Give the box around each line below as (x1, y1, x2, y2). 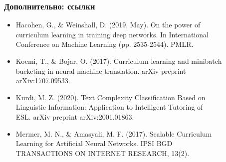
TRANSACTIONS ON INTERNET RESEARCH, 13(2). (15, 148, 190, 158)
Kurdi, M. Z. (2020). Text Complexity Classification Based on (15, 92, 206, 102)
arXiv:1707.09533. (15, 75, 70, 86)
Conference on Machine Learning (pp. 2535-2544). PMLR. (15, 39, 194, 49)
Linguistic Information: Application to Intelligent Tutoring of (15, 102, 203, 112)
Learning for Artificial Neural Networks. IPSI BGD (15, 138, 173, 149)
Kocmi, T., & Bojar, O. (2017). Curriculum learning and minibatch (15, 56, 222, 66)
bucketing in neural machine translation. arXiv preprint (15, 65, 186, 76)
